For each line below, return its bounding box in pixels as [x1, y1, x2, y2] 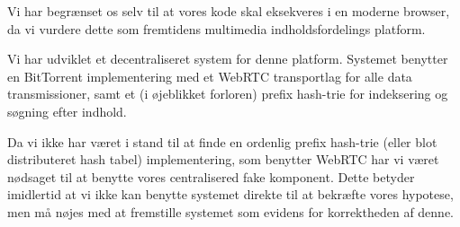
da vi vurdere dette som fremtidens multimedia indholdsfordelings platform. [7, 19, 426, 38]
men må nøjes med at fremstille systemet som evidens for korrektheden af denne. [7, 202, 455, 221]
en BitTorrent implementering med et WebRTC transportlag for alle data [7, 66, 412, 85]
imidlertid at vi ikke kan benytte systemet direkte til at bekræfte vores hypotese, [7, 185, 454, 204]
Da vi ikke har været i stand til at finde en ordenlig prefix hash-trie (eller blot [7, 132, 437, 151]
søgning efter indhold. [7, 101, 127, 120]
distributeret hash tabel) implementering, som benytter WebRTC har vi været [7, 150, 439, 169]
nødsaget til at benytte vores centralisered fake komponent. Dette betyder [7, 167, 415, 186]
